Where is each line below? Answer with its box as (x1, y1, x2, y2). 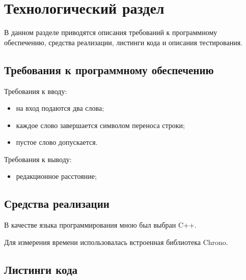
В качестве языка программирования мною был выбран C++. (4, 220, 197, 230)
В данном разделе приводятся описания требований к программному (4, 27, 217, 38)
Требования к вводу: (4, 85, 67, 96)
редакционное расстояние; (16, 171, 97, 181)
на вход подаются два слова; (16, 103, 104, 113)
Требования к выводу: (4, 153, 72, 164)
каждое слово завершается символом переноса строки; (16, 119, 185, 130)
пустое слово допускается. (16, 137, 98, 147)
